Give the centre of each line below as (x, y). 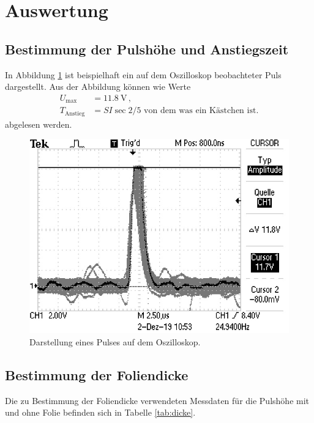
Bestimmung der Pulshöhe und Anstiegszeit (147, 49)
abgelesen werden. (39, 124)
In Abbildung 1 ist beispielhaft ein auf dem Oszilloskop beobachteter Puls (143, 74)
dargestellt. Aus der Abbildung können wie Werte (98, 86)
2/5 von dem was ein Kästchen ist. (193, 111)
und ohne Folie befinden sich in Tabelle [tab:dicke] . (100, 412)
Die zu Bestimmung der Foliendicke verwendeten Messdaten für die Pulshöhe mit (157, 400)
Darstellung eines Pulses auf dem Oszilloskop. (115, 341)
